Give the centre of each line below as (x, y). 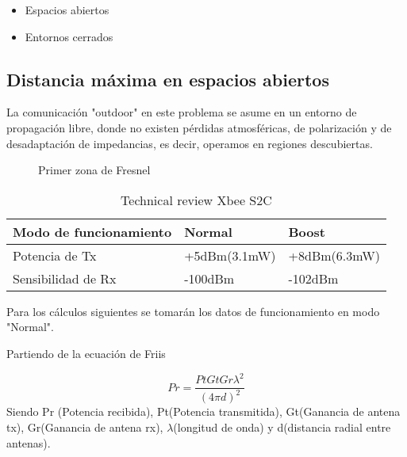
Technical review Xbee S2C (196, 200)
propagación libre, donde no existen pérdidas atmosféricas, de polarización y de (199, 127)
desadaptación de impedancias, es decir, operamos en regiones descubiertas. (190, 143)
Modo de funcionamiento (92, 231)
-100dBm (209, 278)
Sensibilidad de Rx (65, 278)
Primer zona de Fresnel (94, 170)
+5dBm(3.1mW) (230, 255)
